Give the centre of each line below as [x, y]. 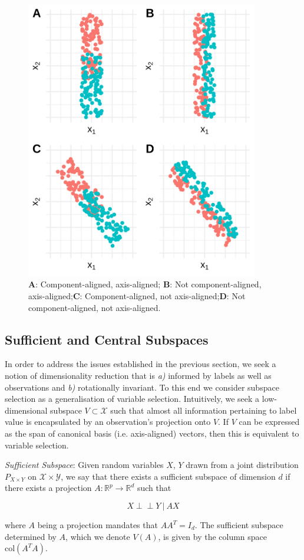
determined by [31, 536]
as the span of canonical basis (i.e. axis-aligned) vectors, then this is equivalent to [152, 433]
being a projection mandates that [98, 525]
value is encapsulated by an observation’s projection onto [108, 422]
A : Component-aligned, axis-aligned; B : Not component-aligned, [145, 284]
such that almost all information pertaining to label [204, 410]
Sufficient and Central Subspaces [107, 339]
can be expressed [269, 422]
